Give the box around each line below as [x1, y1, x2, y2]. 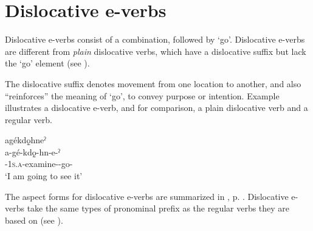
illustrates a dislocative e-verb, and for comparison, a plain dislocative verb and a [5, 101, 308, 114]
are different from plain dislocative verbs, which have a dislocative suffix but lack [5, 44, 306, 57]
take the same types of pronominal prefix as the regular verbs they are [27, 202, 290, 215]
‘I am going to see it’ [5, 169, 83, 182]
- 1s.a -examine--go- [5, 157, 73, 170]
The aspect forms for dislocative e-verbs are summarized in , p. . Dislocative [5, 190, 289, 202]
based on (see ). [5, 213, 63, 226]
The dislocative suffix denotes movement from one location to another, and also [5, 77, 301, 90]
